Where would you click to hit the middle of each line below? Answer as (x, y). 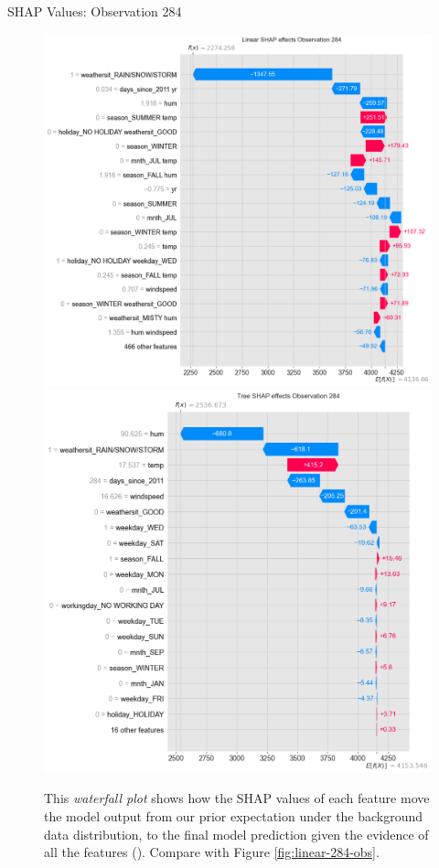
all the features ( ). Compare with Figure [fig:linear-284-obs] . (212, 852)
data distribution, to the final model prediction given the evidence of (236, 834)
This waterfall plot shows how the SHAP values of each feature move (237, 798)
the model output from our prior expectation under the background (234, 815)
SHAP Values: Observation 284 (95, 11)
